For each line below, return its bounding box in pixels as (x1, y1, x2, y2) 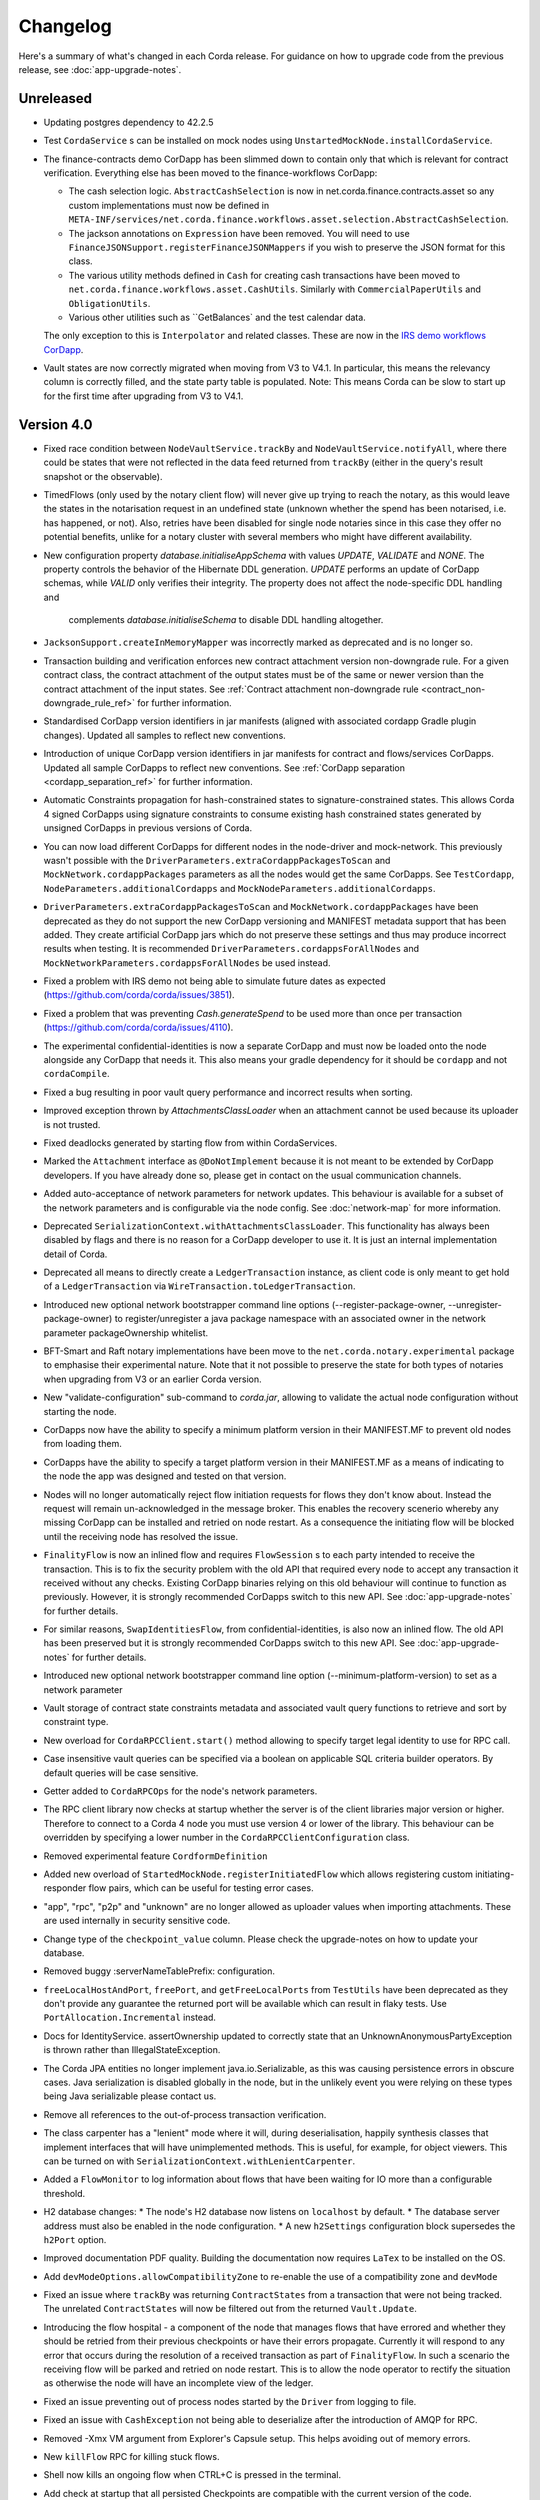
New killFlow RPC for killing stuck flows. (43, 2451, 220, 2462)
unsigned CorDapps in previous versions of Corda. (43, 822, 253, 834)
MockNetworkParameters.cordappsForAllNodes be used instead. (43, 956, 331, 969)
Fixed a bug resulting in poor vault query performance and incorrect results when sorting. (43, 1086, 414, 1098)
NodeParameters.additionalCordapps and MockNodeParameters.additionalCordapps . (43, 882, 436, 894)
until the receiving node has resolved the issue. (43, 1530, 239, 1542)
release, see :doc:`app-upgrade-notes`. (18, 63, 182, 75)
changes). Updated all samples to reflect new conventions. (43, 729, 287, 741)
